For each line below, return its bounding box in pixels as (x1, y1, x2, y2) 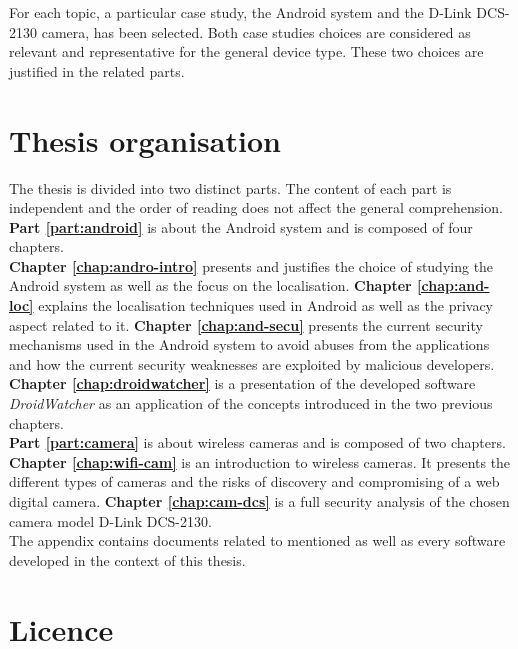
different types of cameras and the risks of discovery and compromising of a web (9, 471, 500, 492)
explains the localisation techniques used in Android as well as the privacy (38, 295, 494, 316)
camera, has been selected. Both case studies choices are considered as (41, 21, 471, 42)
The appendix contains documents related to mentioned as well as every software (9, 530, 506, 551)
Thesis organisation (9, 119, 281, 160)
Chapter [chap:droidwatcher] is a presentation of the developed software (9, 373, 476, 394)
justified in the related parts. (9, 60, 185, 81)
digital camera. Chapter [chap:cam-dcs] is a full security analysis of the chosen (9, 491, 510, 511)
